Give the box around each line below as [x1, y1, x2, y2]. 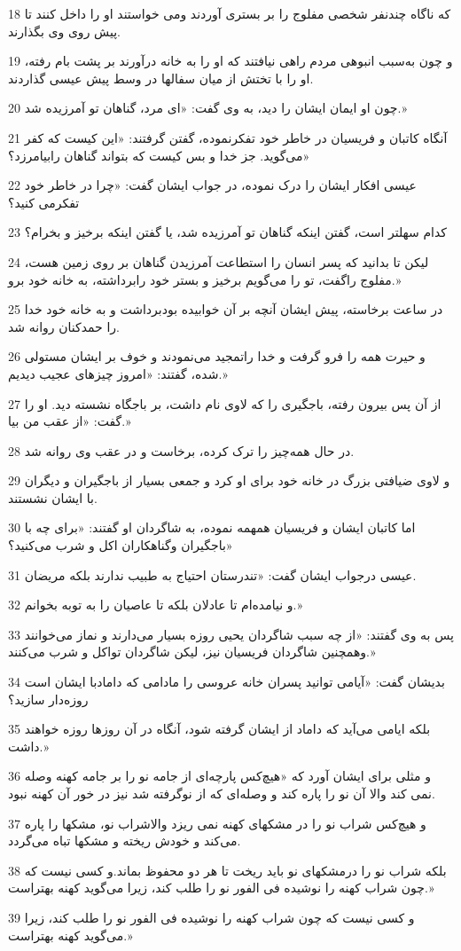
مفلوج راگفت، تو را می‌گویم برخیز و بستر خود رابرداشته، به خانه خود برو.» [8, 270, 402, 288]
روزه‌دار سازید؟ [8, 689, 89, 708]
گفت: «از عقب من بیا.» [8, 412, 131, 430]
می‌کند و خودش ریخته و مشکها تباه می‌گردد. [8, 831, 241, 850]
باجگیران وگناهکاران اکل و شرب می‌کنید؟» [8, 536, 233, 554]
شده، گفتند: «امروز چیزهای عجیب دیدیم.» [8, 364, 228, 382]
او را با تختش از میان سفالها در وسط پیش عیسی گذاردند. [8, 68, 314, 87]
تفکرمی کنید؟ [8, 193, 80, 211]
